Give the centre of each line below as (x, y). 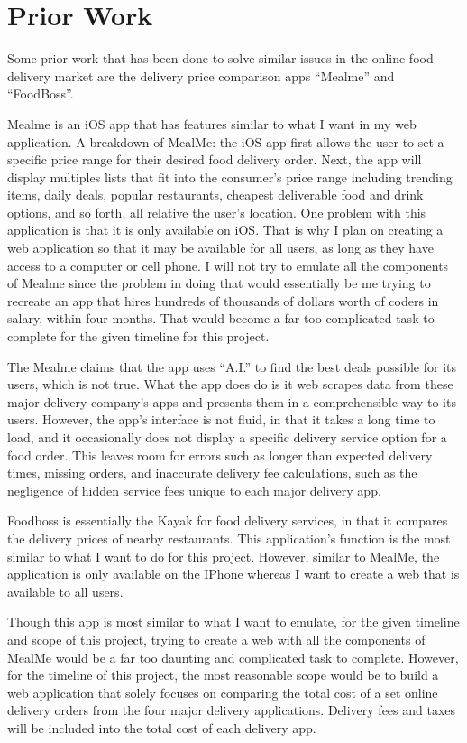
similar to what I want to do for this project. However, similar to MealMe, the (224, 556)
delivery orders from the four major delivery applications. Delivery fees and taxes (232, 710)
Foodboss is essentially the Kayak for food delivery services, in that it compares (228, 520)
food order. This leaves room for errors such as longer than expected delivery (220, 455)
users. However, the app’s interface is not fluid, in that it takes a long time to (221, 419)
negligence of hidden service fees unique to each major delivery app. (194, 490)
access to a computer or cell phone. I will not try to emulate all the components (228, 265)
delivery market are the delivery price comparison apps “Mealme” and (201, 75)
